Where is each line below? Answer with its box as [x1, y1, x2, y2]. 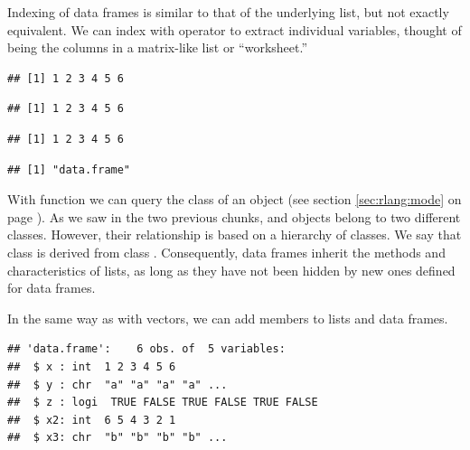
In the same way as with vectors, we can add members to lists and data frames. [7, 308, 448, 327]
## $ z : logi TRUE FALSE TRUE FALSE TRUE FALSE [7, 396, 318, 409]
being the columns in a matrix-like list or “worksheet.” [7, 38, 308, 57]
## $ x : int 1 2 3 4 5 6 [7, 360, 176, 373]
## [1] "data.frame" [7, 163, 131, 176]
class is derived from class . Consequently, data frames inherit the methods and [7, 242, 446, 261]
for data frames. [7, 278, 96, 297]
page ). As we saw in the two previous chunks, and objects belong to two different [7, 207, 461, 226]
